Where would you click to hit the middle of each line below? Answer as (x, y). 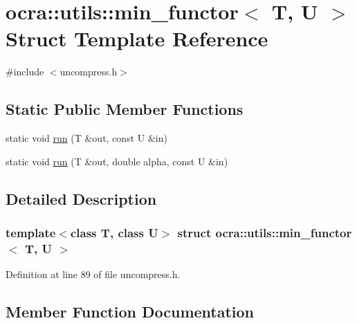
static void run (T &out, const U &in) (86, 138)
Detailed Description (81, 198)
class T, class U (114, 232)
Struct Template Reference (137, 38)
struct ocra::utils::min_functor (265, 232)
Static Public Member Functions (125, 109)
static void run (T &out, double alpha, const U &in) (117, 161)
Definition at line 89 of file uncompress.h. (93, 274)
